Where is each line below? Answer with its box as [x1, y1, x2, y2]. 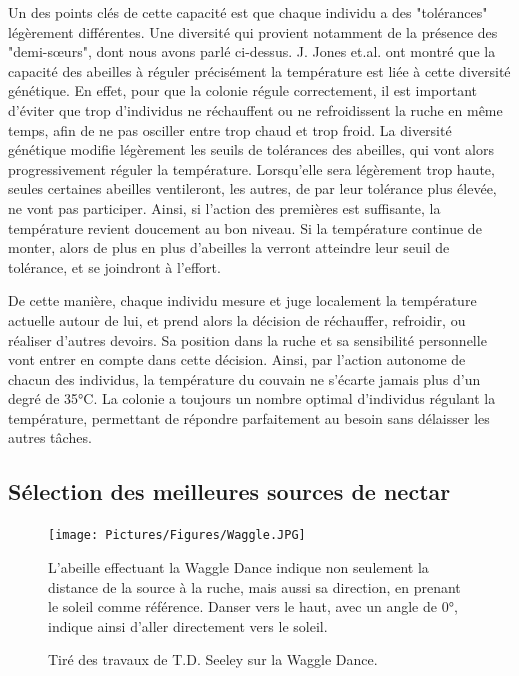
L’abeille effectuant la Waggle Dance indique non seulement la [48, 556, 429, 577]
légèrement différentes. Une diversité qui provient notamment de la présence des [8, 21, 498, 42]
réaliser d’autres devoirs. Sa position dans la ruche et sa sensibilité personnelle [8, 329, 487, 350]
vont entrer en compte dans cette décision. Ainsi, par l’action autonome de [8, 349, 466, 370]
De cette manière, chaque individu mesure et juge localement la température [8, 290, 477, 311]
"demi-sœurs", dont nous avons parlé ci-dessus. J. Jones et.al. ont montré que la [8, 41, 496, 62]
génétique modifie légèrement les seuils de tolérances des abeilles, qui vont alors [8, 139, 494, 160]
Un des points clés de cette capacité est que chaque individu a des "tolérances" [8, 2, 488, 22]
